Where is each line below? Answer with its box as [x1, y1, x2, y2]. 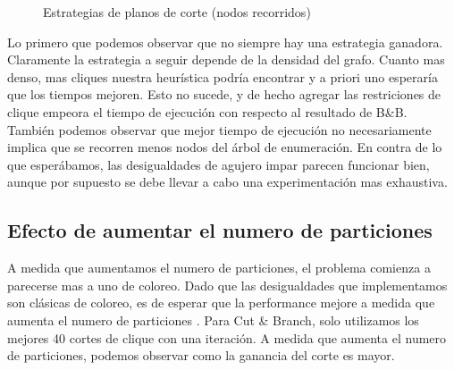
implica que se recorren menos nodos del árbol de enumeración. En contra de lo [7, 138, 442, 156]
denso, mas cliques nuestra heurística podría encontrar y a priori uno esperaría [7, 67, 438, 86]
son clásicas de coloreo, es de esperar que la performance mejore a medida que [7, 293, 435, 312]
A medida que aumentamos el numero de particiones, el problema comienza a [7, 258, 431, 277]
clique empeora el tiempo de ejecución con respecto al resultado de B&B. [7, 102, 408, 121]
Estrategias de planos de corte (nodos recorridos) [43, 3, 311, 21]
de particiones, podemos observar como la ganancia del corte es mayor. [7, 346, 395, 365]
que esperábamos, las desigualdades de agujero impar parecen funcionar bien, [7, 155, 430, 173]
